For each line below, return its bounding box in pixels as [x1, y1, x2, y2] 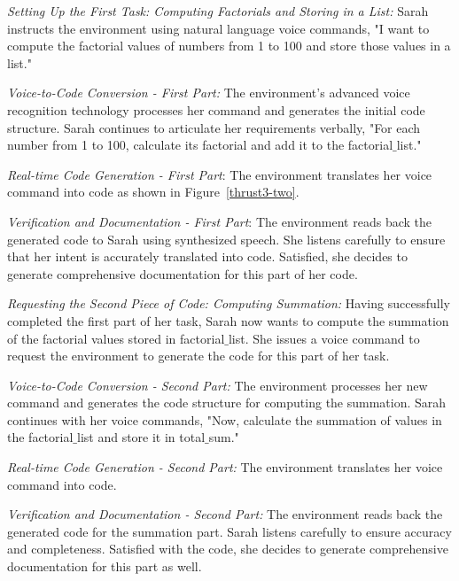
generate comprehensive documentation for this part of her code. [7, 264, 358, 283]
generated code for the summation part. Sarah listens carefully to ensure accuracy [7, 522, 452, 540]
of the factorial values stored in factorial [7, 329, 225, 347]
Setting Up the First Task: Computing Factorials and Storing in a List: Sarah [7, 2, 429, 19]
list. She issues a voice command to [228, 329, 420, 347]
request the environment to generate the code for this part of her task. [7, 346, 390, 365]
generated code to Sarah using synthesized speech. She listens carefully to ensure [7, 229, 446, 248]
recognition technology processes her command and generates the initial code [7, 100, 425, 119]
